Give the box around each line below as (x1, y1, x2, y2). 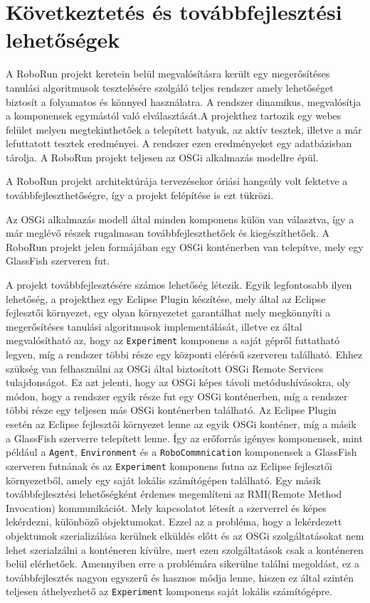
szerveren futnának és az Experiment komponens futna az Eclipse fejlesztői (6, 458, 332, 473)
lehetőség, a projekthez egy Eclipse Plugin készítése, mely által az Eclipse (6, 291, 326, 306)
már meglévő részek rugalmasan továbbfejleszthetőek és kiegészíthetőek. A (6, 225, 330, 240)
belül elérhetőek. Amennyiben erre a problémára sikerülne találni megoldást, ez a (6, 556, 359, 571)
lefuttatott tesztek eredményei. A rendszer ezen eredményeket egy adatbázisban (6, 136, 352, 151)
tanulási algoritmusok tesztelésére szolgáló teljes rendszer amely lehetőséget (6, 80, 334, 95)
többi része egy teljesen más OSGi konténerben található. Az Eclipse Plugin (6, 402, 337, 417)
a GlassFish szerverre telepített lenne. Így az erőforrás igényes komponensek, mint (6, 430, 363, 445)
